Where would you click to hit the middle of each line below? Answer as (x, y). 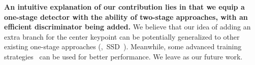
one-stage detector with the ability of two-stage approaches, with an (126, 17)
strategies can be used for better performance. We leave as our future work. (123, 56)
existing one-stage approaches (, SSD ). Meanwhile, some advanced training (123, 46)
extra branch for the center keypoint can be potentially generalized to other (122, 36)
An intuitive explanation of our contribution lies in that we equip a (124, 7)
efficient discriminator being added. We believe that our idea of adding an (127, 27)
